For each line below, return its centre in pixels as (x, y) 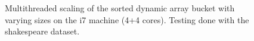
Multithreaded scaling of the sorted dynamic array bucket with (120, 8)
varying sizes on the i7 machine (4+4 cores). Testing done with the (127, 19)
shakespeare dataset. (42, 31)
